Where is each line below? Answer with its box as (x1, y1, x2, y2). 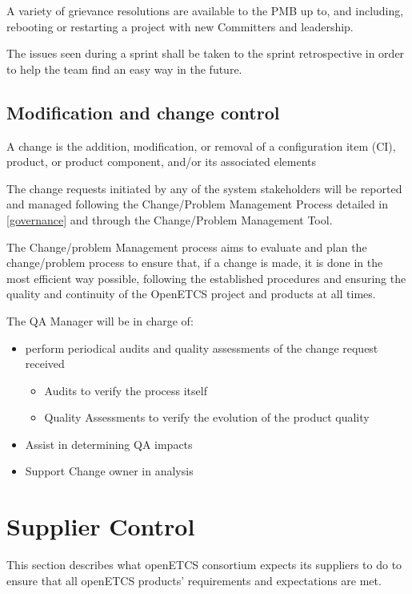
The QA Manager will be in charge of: (6, 312, 194, 329)
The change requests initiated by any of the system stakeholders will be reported (6, 180, 402, 196)
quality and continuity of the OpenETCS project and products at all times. (6, 285, 376, 302)
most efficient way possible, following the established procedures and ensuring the (6, 269, 406, 286)
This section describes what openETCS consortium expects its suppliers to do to (6, 556, 402, 573)
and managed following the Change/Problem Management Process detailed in (6, 196, 389, 212)
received (25, 355, 65, 372)
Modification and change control (6, 99, 280, 124)
